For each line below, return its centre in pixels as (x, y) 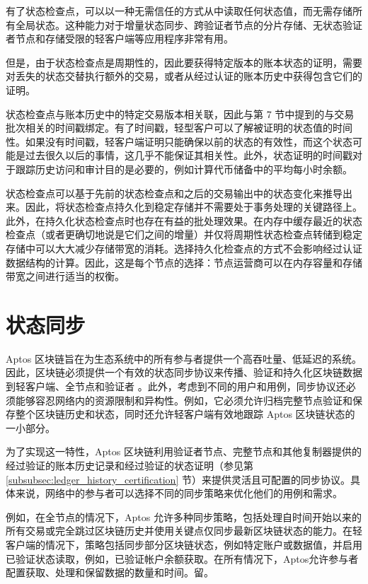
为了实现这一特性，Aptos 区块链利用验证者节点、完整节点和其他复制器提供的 (184, 451)
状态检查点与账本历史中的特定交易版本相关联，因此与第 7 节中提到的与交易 (180, 113)
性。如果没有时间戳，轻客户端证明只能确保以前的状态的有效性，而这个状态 (179, 141)
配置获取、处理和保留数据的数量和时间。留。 (110, 572)
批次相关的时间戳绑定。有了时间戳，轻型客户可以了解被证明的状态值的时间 (179, 128)
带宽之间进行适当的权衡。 (65, 276)
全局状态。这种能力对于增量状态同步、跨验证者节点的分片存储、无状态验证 (189, 24)
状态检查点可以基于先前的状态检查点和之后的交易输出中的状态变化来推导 (174, 193)
